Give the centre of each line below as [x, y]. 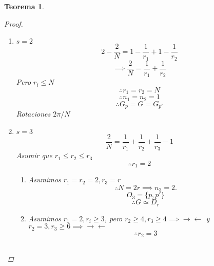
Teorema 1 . [24, 6]
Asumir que [34, 155]
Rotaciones [33, 114]
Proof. [14, 23]
